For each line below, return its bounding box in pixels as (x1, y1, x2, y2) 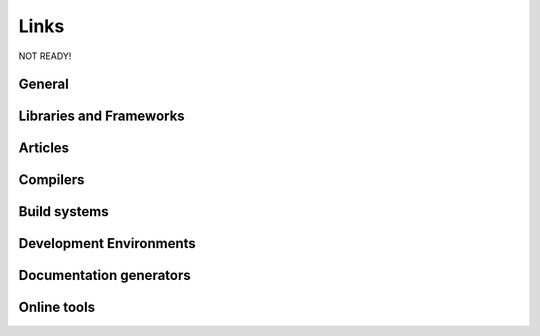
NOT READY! (18, 50, 72, 62)
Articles (18, 140, 70, 157)
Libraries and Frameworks (18, 108, 185, 125)
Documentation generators (18, 267, 192, 284)
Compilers (18, 171, 85, 189)
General (18, 76, 70, 93)
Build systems (18, 203, 109, 220)
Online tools (18, 299, 95, 316)
